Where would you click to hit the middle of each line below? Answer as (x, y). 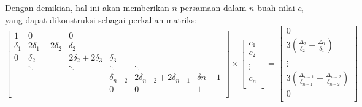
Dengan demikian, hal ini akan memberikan (87, 7)
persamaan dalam (213, 7)
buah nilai (276, 7)
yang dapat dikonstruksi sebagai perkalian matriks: (101, 19)
